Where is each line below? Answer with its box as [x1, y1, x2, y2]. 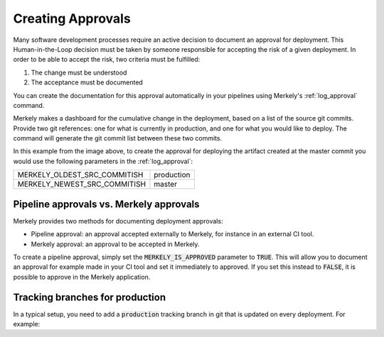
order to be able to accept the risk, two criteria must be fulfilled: [13, 55, 201, 64]
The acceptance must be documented [31, 78, 144, 87]
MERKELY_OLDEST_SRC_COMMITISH [17, 170, 144, 180]
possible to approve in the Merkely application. [13, 272, 151, 281]
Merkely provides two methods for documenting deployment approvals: [13, 216, 223, 225]
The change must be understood [31, 68, 127, 77]
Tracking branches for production [13, 291, 166, 303]
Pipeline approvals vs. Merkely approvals [13, 198, 200, 210]
